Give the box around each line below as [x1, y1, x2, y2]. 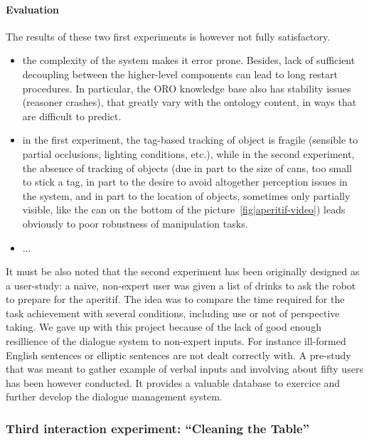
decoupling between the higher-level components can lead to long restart [22, 66, 338, 81]
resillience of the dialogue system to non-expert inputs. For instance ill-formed [6, 334, 346, 349]
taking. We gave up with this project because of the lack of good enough [6, 319, 321, 334]
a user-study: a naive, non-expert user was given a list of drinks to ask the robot [6, 277, 356, 292]
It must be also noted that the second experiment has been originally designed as [6, 264, 360, 279]
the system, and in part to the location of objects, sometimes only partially [22, 188, 351, 203]
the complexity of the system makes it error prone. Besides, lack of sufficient [22, 53, 355, 68]
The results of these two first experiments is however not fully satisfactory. [6, 28, 331, 43]
